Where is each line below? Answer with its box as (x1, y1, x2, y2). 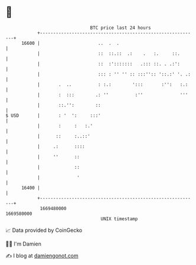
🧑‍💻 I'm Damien (5, 240, 42, 247)
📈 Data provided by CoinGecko (5, 227, 83, 234)
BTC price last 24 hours (90, 25, 151, 31)
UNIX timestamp (100, 215, 138, 222)
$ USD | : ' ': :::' (5, 112, 101, 119)
